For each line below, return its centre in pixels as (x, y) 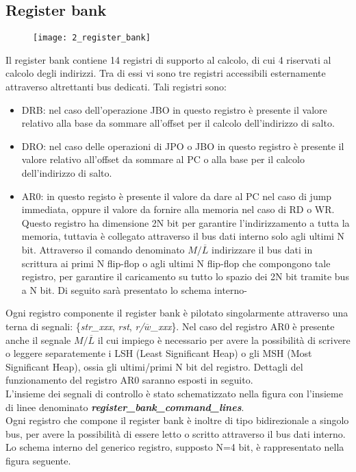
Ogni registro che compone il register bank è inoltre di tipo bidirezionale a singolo (177, 420)
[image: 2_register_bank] (92, 38)
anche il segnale (38, 339)
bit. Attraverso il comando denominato (103, 249)
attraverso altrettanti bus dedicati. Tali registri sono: (116, 87)
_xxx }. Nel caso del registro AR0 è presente (243, 326)
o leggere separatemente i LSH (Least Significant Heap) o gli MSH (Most (159, 353)
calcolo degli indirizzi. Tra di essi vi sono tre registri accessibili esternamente (166, 73)
